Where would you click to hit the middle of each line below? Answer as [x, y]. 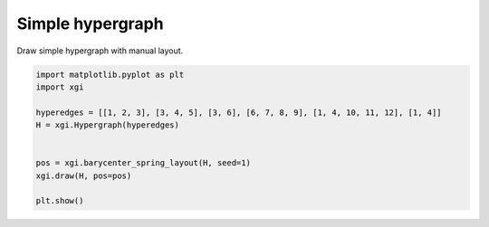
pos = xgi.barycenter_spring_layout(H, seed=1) [143, 163]
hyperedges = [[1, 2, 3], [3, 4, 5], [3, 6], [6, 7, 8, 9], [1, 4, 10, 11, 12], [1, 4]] [239, 112]
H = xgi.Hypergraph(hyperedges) [108, 125]
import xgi [60, 87]
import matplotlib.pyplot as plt [110, 74]
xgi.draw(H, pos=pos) [84, 175]
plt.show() [60, 201]
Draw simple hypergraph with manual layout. [100, 51]
